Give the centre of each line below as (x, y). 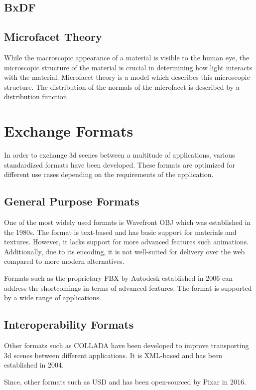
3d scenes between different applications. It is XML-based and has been (113, 355)
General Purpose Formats (72, 201)
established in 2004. (34, 365)
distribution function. (37, 97)
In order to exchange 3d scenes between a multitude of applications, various (120, 155)
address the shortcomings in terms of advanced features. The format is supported (128, 288)
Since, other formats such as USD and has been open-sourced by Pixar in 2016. (125, 381)
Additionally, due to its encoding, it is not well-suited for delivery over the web (125, 251)
